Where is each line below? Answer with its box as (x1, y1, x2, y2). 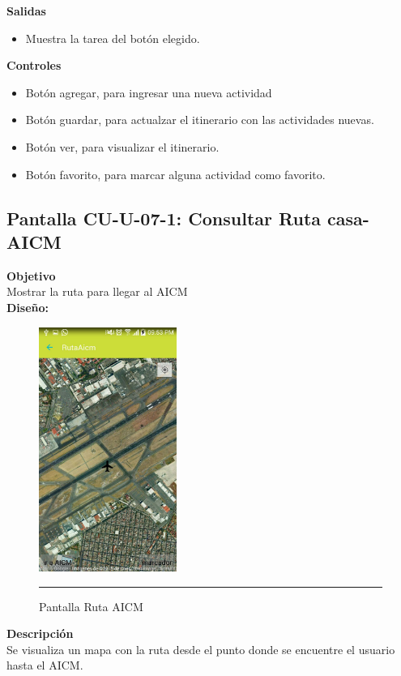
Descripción (6, 625, 74, 642)
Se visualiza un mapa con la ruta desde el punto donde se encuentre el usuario (6, 640, 395, 657)
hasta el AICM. (6, 657, 83, 674)
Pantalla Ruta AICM (39, 597, 143, 614)
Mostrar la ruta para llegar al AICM (6, 283, 188, 300)
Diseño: (6, 298, 49, 315)
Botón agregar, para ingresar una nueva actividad (25, 83, 272, 101)
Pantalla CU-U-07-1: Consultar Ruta (6, 205, 322, 230)
